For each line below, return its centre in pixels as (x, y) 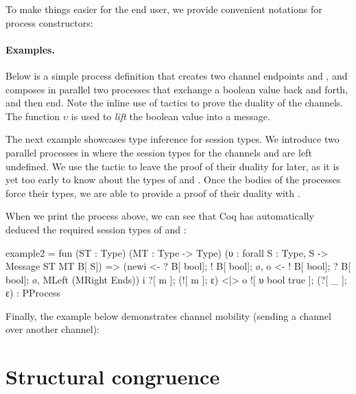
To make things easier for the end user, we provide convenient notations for (164, 9)
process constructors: (49, 22)
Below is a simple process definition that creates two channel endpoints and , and (177, 75)
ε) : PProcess (33, 293)
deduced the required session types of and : (96, 229)
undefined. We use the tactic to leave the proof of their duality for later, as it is (173, 166)
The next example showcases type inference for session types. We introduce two (173, 139)
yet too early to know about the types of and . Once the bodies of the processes (173, 179)
